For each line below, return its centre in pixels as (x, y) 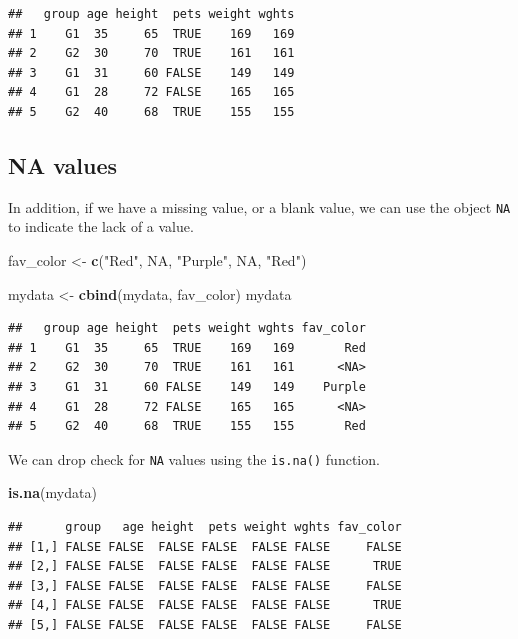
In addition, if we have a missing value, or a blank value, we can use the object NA (259, 206)
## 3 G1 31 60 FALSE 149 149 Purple (187, 386)
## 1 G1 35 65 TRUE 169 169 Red (187, 347)
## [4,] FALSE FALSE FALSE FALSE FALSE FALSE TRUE (205, 605)
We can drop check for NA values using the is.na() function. (194, 458)
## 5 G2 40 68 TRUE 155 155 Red (187, 426)
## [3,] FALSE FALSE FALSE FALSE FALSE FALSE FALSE (205, 585)
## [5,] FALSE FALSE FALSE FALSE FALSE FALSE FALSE (205, 624)
